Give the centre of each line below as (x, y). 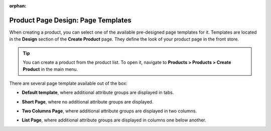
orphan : (18, 6)
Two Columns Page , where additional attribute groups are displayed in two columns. (109, 111)
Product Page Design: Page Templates (70, 20)
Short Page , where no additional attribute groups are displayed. (88, 102)
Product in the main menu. (50, 69)
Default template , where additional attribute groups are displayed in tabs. (98, 92)
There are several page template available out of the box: (68, 83)
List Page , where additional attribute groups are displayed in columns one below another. (114, 120)
